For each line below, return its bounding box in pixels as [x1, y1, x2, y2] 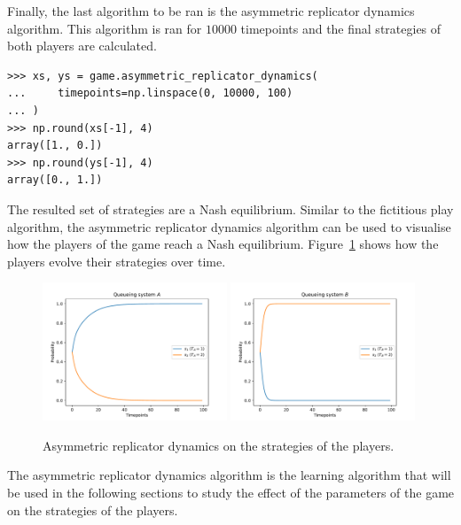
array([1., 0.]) [7, 139, 103, 152]
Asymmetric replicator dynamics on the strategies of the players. [43, 436, 395, 454]
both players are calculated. [7, 36, 157, 55]
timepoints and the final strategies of [240, 19, 441, 37]
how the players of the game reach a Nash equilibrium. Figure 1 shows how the [7, 235, 439, 253]
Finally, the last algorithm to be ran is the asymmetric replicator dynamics [7, 2, 415, 19]
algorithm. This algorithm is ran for [7, 19, 202, 37]
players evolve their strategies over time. [7, 251, 226, 270]
